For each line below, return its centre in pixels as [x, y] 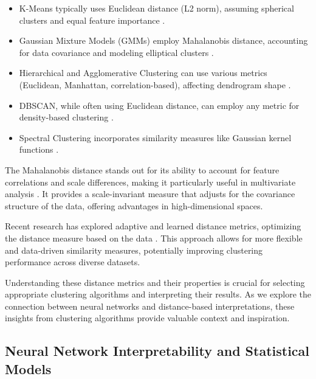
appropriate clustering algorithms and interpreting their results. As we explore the [158, 294]
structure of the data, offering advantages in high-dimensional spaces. [134, 205]
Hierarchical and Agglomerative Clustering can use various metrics [143, 73]
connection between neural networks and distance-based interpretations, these [150, 306]
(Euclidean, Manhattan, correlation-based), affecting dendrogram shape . [155, 84]
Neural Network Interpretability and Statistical [157, 351]
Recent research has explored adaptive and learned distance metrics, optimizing [153, 226]
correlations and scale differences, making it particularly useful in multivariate [150, 182]
